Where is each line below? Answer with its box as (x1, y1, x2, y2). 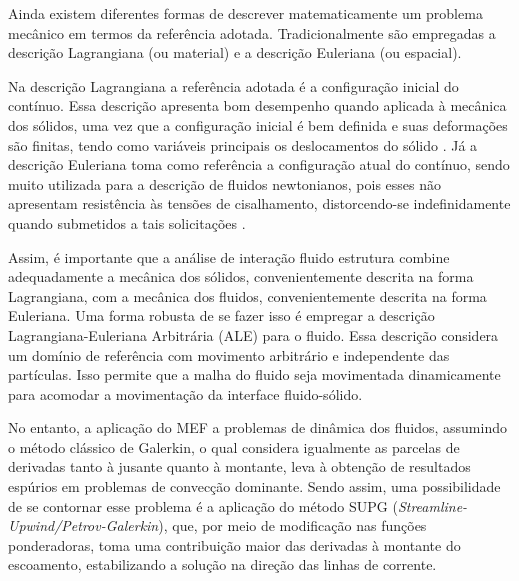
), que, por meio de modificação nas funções (158, 515, 427, 536)
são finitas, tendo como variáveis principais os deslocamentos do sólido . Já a (8, 134, 478, 155)
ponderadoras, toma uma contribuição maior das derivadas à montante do (8, 534, 461, 555)
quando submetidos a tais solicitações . (8, 212, 246, 233)
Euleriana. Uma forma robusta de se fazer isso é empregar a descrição (8, 305, 435, 326)
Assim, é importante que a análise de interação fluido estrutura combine (8, 246, 450, 267)
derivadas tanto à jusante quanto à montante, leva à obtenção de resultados (8, 456, 471, 477)
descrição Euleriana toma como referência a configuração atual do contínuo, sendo (8, 154, 510, 175)
